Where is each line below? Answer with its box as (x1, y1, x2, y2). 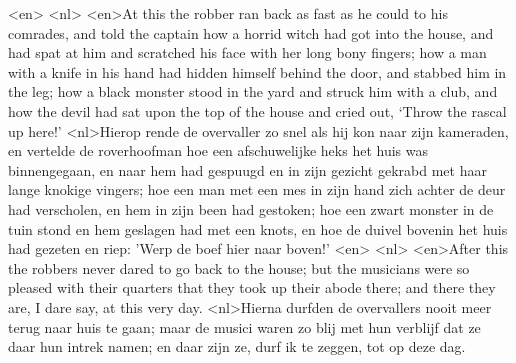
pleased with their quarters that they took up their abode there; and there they (8, 277, 496, 298)
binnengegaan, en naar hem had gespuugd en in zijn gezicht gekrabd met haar (8, 159, 487, 180)
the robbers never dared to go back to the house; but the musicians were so (8, 257, 470, 278)
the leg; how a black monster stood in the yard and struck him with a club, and (8, 81, 498, 102)
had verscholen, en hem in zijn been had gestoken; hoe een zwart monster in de (8, 198, 494, 219)
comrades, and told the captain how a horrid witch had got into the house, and (8, 22, 494, 43)
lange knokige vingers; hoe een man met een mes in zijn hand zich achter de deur (8, 179, 506, 200)
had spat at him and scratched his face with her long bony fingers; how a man (8, 42, 487, 63)
